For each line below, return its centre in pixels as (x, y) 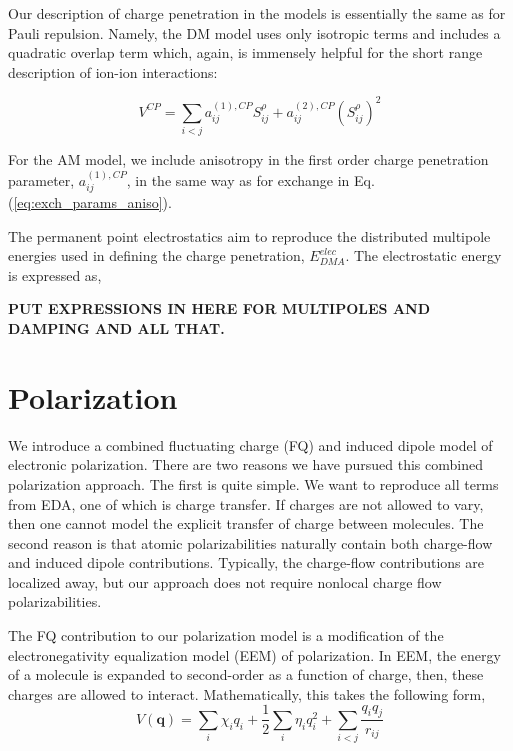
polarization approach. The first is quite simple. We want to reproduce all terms (253, 483)
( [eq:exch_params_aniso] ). (90, 202)
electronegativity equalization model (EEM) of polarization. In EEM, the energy (254, 654)
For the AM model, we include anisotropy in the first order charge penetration (248, 159)
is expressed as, (55, 274)
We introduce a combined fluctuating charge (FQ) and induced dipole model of (250, 444)
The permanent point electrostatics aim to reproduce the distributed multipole (249, 235)
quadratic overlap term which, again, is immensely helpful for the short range (245, 52)
